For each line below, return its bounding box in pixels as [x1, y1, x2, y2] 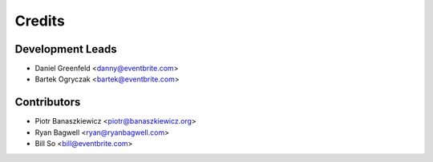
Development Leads [14, 42, 118, 56]
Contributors [14, 96, 81, 109]
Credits [14, 12, 66, 30]
